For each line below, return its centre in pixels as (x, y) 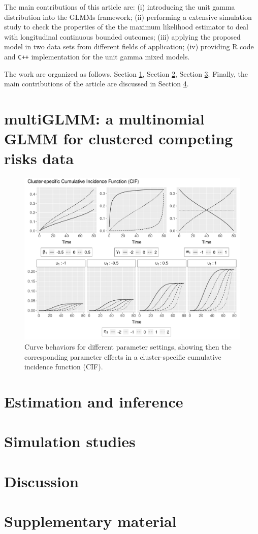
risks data (39, 158)
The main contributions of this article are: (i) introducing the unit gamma (120, 7)
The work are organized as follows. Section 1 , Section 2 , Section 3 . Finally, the (126, 73)
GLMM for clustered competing (119, 138)
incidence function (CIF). (64, 367)
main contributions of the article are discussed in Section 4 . (96, 84)
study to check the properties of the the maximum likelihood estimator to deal (126, 27)
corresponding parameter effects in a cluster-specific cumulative (123, 356)
